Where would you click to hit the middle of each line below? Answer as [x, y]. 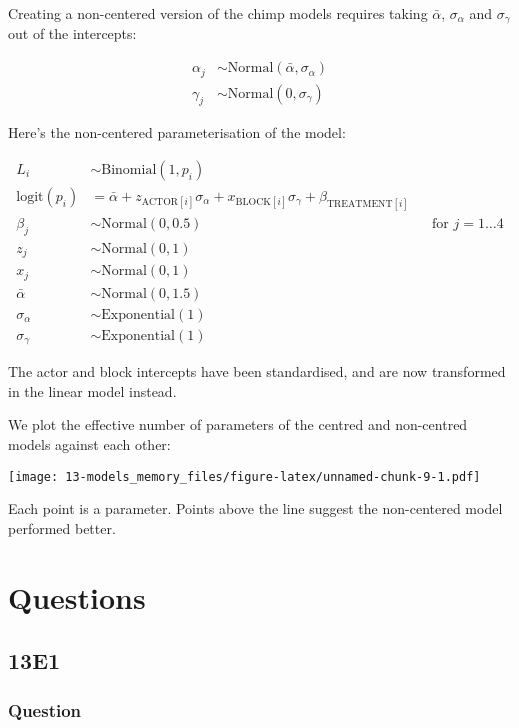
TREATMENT [360, 203]
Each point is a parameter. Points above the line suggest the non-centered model [255, 508]
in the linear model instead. [92, 390]
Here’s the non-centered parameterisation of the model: [177, 132]
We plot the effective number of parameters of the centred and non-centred [238, 424]
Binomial [129, 169]
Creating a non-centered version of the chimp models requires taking [218, 13]
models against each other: [89, 444]
